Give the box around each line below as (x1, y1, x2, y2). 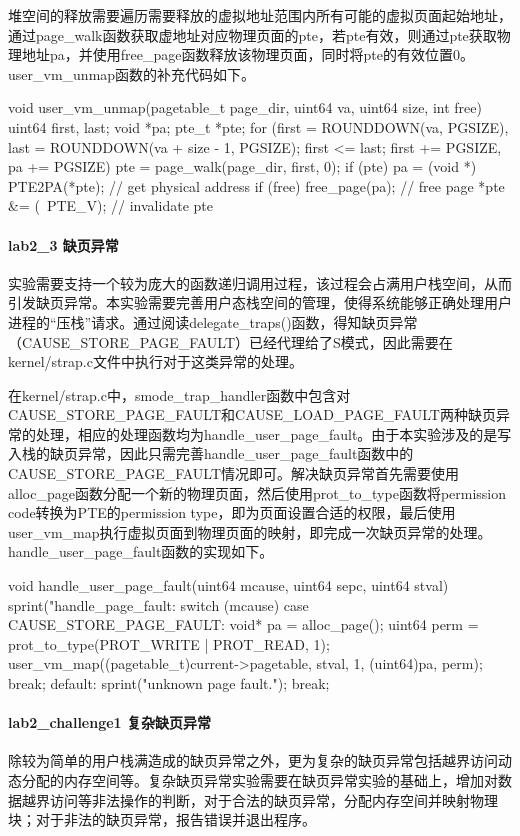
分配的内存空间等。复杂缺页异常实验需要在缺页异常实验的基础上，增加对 (21, 770, 498, 790)
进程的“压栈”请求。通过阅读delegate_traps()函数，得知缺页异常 (8, 311, 418, 332)
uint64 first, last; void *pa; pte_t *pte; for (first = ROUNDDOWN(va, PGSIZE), (8, 116, 509, 137)
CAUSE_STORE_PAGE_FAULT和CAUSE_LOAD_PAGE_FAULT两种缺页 (8, 404, 496, 425)
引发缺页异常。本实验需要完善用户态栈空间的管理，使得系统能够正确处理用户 (8, 292, 512, 313)
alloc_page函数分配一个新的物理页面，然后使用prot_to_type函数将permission (8, 482, 507, 503)
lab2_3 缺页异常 (8, 234, 119, 255)
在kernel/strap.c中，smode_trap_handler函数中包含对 (8, 384, 351, 405)
